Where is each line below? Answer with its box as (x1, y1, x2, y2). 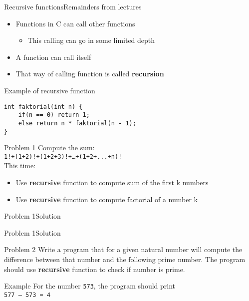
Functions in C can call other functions (15, 18, 135, 28)
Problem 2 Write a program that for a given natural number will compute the (4, 244, 243, 255)
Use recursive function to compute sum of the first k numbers (15, 177, 209, 188)
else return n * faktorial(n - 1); (18, 119, 136, 127)
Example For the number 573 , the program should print (4, 281, 176, 291)
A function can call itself (15, 51, 91, 62)
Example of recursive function (4, 85, 95, 95)
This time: (4, 160, 36, 171)
